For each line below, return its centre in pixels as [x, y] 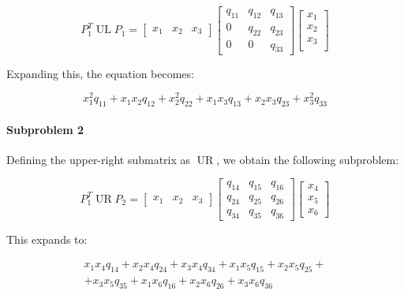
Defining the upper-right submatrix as [99, 159]
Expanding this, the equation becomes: [100, 73]
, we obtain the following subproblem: [308, 159]
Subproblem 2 [45, 129]
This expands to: [47, 239]
